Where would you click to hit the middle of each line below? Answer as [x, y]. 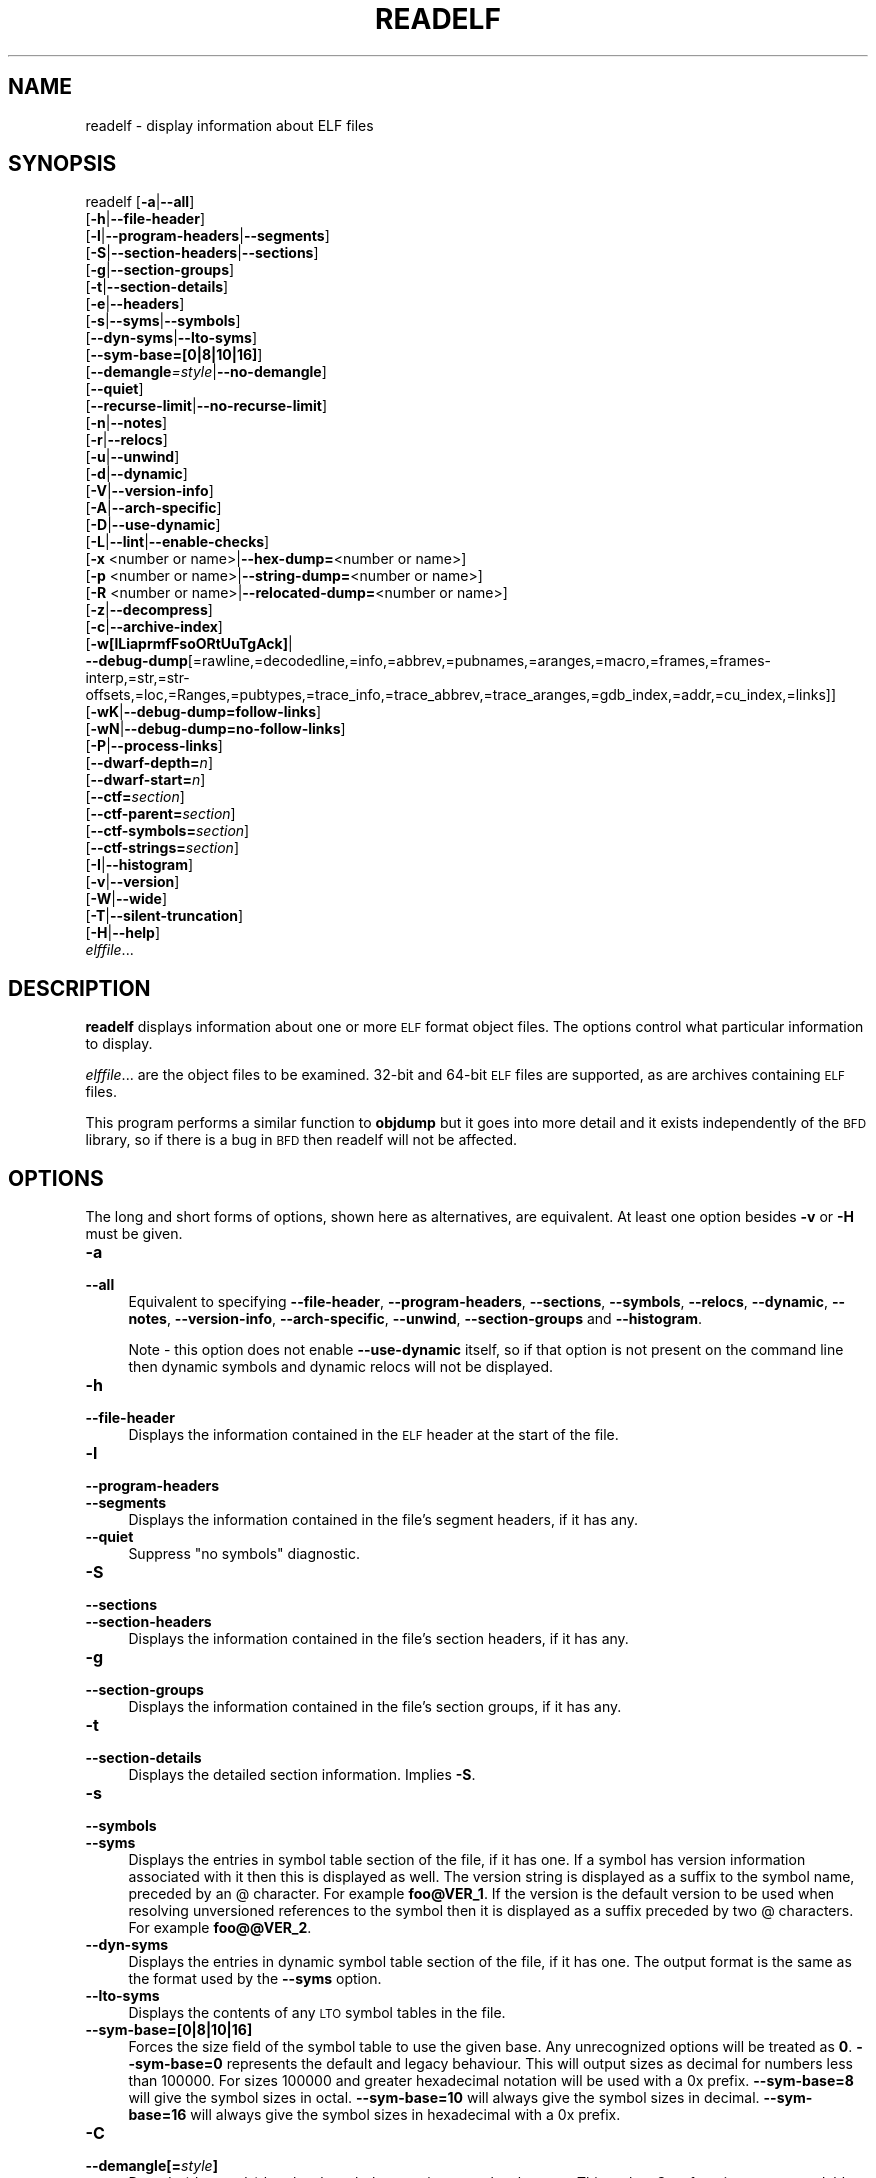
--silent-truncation [173, 916]
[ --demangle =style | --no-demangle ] [206, 372]
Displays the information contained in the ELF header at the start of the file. [373, 1435]
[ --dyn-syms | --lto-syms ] [171, 338]
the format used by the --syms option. [255, 1979]
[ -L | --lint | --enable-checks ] [177, 542]
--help [133, 933]
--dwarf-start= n [145, 780]
